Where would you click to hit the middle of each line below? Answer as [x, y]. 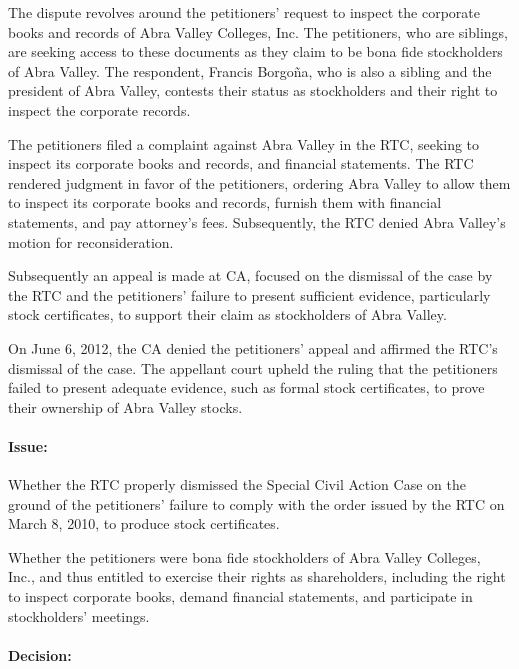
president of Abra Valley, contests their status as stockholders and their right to [253, 90]
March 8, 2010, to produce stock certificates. [144, 523]
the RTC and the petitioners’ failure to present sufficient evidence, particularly [249, 294]
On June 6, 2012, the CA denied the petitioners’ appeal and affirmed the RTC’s [253, 347]
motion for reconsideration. [91, 241]
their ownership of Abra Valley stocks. [125, 406]
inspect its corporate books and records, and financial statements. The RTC [241, 163]
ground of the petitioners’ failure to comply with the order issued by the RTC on [256, 503]
